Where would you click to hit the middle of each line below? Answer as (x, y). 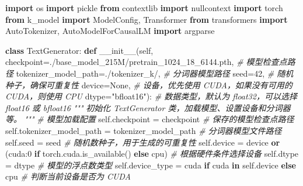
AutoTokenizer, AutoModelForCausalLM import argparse (110, 31)
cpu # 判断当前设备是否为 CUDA (68, 176)
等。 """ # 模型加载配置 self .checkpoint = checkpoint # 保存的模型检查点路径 (150, 119)
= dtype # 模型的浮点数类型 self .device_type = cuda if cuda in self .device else (151, 165)
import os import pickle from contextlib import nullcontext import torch (144, 8)
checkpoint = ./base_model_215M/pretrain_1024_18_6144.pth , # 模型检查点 (146, 62)
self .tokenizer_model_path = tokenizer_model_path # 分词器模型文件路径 (144, 130)
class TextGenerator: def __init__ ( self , (79, 50)
